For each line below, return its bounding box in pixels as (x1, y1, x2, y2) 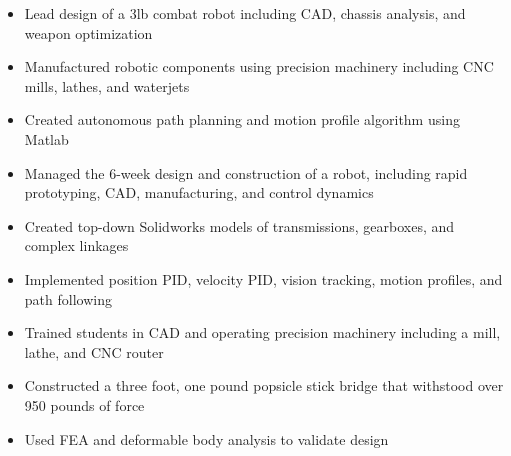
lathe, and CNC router (24, 341, 164, 362)
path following (24, 288, 112, 309)
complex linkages (24, 235, 129, 256)
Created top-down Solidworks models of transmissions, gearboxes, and (24, 215, 455, 236)
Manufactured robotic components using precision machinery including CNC (24, 56, 494, 77)
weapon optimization (24, 22, 153, 43)
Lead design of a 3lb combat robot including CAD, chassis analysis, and (24, 3, 466, 23)
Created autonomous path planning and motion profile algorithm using (24, 109, 460, 130)
